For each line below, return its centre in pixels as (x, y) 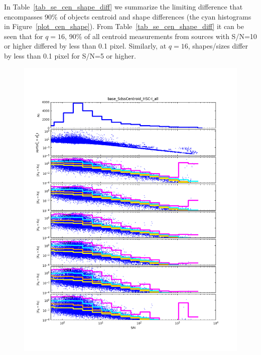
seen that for (24, 36)
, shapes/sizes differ (218, 46)
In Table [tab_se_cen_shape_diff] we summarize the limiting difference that (123, 7)
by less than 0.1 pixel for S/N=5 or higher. (70, 55)
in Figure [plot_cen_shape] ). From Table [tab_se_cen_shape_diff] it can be (124, 26)
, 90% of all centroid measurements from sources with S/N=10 (161, 36)
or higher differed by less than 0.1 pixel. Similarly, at (85, 46)
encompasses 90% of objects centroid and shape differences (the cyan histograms (128, 16)
